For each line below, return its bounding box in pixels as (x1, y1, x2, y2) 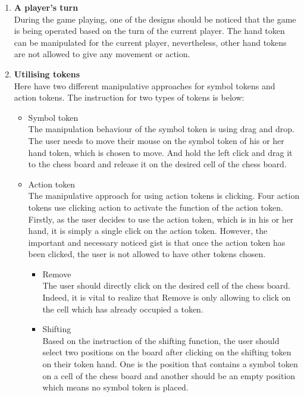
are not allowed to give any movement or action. (14, 48, 190, 60)
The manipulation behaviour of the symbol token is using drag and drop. (28, 123, 294, 135)
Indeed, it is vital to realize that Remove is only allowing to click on (42, 291, 291, 304)
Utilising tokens (14, 67, 80, 80)
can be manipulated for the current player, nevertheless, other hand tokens (14, 36, 287, 48)
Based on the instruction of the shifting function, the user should (42, 334, 280, 346)
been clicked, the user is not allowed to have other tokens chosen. (28, 248, 266, 260)
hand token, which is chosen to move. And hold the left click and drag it (28, 146, 293, 158)
